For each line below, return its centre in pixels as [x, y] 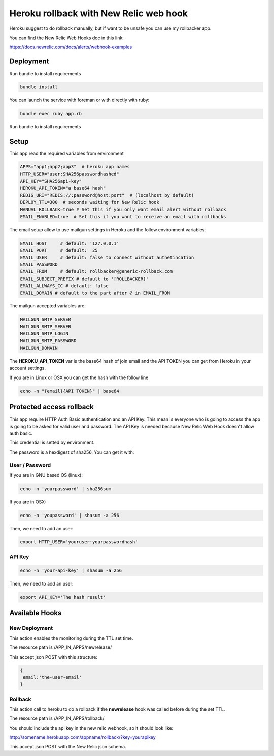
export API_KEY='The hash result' [63, 597]
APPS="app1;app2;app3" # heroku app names [75, 167]
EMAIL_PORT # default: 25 [59, 250]
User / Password [30, 465]
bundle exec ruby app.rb [51, 114]
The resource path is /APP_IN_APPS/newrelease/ [61, 647]
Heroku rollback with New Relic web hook [98, 13]
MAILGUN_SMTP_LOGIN [44, 334]
